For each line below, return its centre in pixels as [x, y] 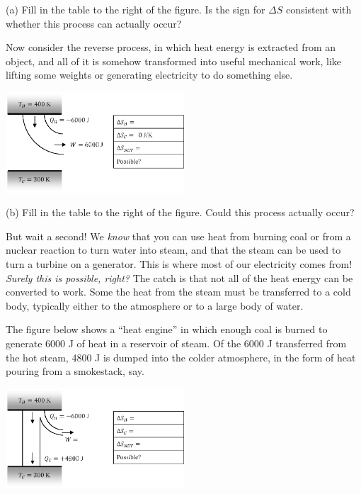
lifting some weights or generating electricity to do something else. [149, 75]
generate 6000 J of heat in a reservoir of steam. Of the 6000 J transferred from [176, 343]
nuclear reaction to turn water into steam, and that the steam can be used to [173, 250]
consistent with [319, 9]
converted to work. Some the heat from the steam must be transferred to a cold [178, 292]
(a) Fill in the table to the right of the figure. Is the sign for [136, 9]
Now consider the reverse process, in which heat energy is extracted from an [171, 47]
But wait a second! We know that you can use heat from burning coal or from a [178, 236]
